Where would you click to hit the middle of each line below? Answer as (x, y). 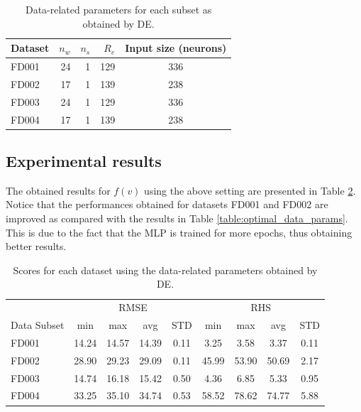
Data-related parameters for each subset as (118, 9)
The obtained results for (58, 190)
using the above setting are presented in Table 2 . (250, 190)
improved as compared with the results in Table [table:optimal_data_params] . (177, 218)
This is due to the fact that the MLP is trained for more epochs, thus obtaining (179, 232)
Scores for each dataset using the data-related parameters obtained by (165, 270)
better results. (36, 246)
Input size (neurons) (176, 48)
